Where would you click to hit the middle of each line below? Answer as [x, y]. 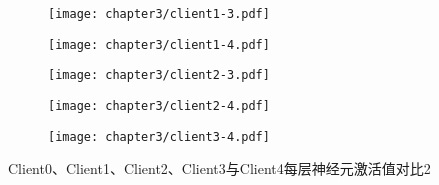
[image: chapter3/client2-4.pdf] [159, 105]
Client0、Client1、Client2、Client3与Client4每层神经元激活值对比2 [219, 168]
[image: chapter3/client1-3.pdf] [159, 14]
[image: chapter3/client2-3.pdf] [159, 75]
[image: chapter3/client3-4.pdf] [159, 136]
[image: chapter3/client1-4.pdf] [159, 44]
